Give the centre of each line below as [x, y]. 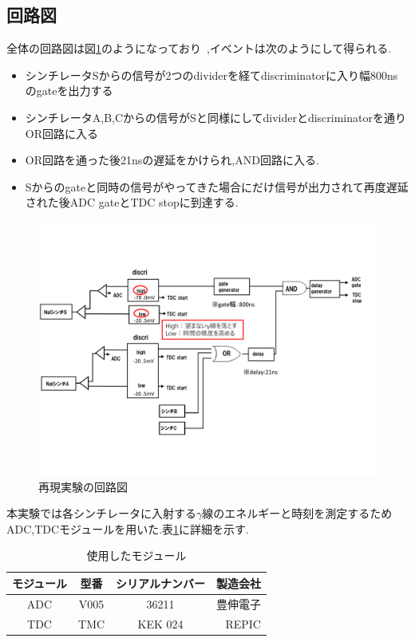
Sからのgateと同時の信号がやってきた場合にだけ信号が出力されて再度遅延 [217, 186]
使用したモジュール [136, 555]
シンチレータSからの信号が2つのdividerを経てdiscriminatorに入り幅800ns [211, 75]
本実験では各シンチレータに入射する [101, 513]
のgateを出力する [69, 91]
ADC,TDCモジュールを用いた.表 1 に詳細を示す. [128, 528]
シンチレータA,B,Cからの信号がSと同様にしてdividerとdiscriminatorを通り [215, 117]
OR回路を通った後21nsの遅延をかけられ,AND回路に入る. [172, 160]
